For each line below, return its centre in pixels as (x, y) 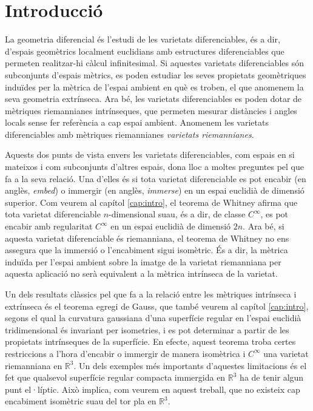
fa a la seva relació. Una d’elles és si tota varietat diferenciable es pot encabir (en (156, 178)
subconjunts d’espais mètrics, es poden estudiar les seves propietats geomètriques (156, 74)
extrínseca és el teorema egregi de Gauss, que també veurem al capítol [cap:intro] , (157, 306)
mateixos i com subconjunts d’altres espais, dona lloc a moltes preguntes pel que (154, 167)
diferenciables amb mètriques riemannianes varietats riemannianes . (130, 134)
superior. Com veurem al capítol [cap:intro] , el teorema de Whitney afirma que (151, 202)
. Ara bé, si (264, 226)
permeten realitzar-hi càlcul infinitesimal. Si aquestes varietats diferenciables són (154, 63)
